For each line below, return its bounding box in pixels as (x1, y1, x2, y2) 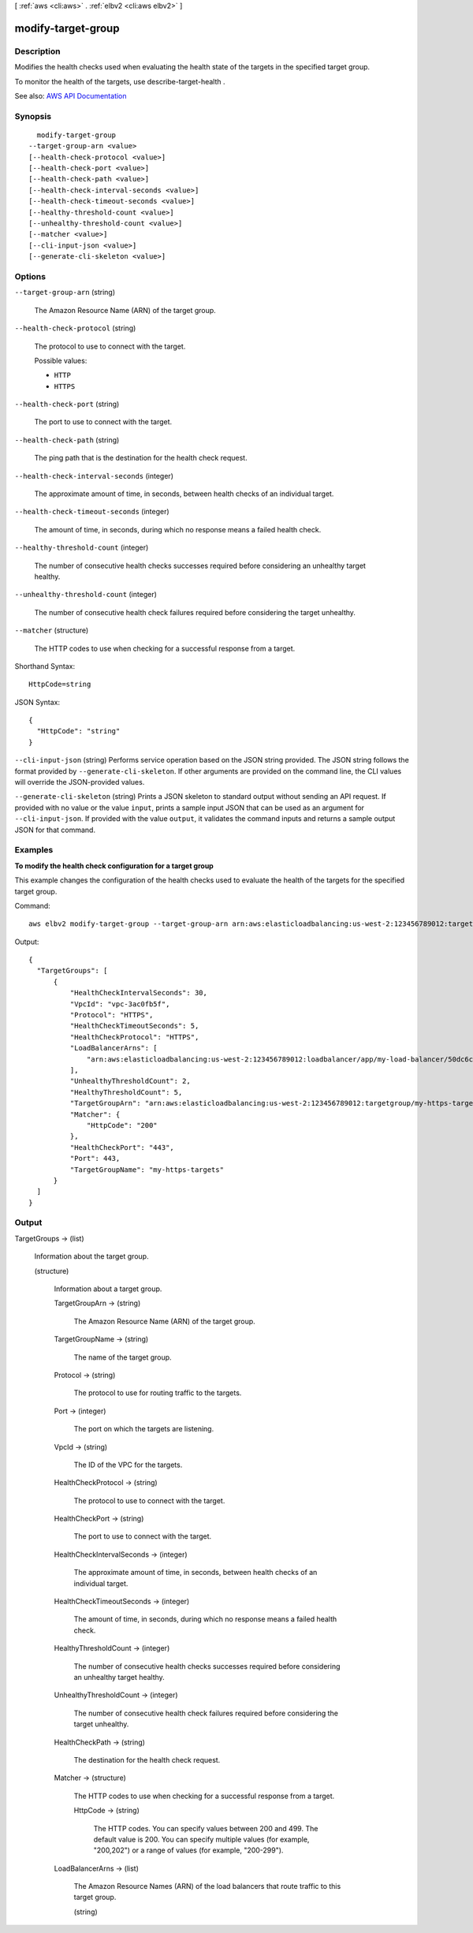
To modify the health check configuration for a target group (14, 860, 214, 871)
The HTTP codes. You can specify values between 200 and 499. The (93, 1823, 318, 1833)
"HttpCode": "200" (87, 1121, 158, 1129)
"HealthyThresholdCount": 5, (69, 1088, 183, 1096)
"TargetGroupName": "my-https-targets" (69, 1165, 225, 1174)
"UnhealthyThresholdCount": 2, (69, 1077, 191, 1086)
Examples (14, 845, 54, 856)
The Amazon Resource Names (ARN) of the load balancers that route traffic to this (73, 1882, 341, 1891)
